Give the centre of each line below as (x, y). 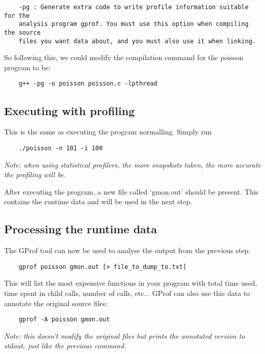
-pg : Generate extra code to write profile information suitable (134, 7)
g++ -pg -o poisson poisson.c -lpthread (88, 84)
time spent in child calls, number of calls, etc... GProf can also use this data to (127, 293)
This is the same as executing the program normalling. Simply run (108, 132)
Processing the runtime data (81, 229)
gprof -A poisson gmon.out (64, 320)
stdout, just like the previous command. (65, 346)
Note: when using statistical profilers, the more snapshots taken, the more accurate (133, 164)
